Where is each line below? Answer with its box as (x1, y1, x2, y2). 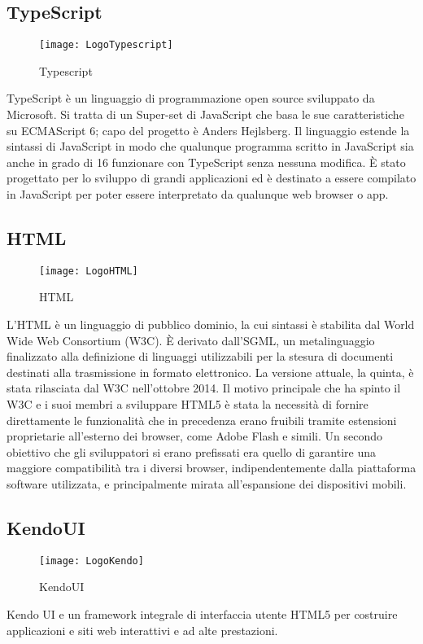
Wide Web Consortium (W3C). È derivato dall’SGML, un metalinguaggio (7, 331, 375, 348)
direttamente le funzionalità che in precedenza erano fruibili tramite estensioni (7, 411, 397, 428)
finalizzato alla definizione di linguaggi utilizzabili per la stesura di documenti (7, 348, 394, 365)
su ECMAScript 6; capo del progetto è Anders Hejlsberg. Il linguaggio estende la (7, 121, 410, 138)
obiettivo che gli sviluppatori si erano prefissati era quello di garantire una (7, 443, 377, 460)
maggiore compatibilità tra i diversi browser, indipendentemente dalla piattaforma (7, 459, 416, 476)
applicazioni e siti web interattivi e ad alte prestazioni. (7, 621, 278, 638)
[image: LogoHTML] (39, 265, 138, 277)
